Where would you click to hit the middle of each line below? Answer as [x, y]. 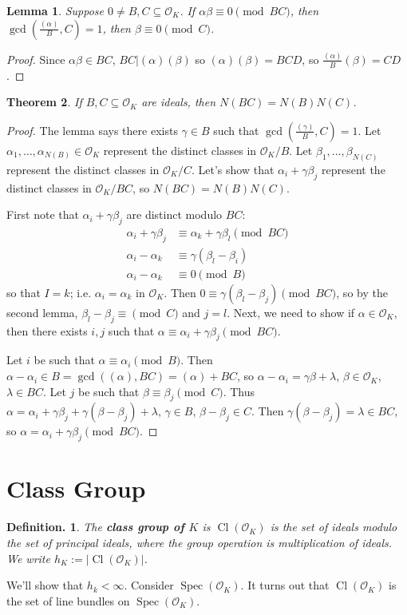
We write [28, 558]
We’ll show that [45, 585]
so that [24, 292]
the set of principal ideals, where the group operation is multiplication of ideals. [200, 542]
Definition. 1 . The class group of [95, 527]
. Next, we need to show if [291, 312]
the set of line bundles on [68, 600]
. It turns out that [285, 585]
